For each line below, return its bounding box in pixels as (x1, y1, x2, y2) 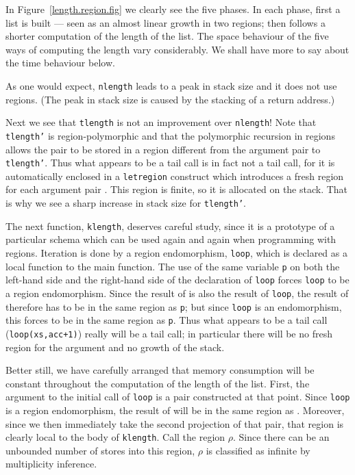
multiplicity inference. (5, 457, 97, 471)
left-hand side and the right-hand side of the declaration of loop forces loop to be (5, 272, 350, 287)
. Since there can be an (233, 430, 330, 444)
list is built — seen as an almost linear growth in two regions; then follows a (5, 15, 326, 29)
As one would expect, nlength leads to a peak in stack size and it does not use (5, 78, 337, 92)
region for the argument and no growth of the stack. (5, 339, 225, 354)
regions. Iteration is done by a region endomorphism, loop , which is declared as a (5, 245, 347, 259)
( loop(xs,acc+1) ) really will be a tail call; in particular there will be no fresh (5, 326, 332, 340)
